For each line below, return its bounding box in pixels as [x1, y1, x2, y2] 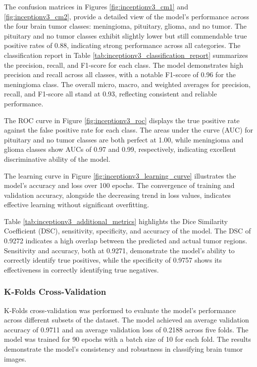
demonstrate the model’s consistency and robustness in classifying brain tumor [4, 344, 243, 354]
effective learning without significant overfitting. [4, 199, 150, 210]
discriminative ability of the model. [4, 153, 110, 164]
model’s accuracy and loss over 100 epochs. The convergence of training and [4, 180, 235, 190]
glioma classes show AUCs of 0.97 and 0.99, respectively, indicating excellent [4, 144, 236, 154]
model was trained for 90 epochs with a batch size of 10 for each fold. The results [4, 334, 251, 344]
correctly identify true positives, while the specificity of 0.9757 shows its [4, 255, 222, 265]
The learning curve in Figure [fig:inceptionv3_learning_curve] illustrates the [4, 170, 236, 181]
